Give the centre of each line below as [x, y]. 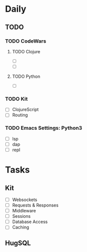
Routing [20, 115]
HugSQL [18, 243]
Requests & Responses [35, 205]
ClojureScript [25, 110]
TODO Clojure [26, 51]
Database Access [30, 222]
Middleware [24, 211]
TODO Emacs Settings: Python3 [43, 128]
